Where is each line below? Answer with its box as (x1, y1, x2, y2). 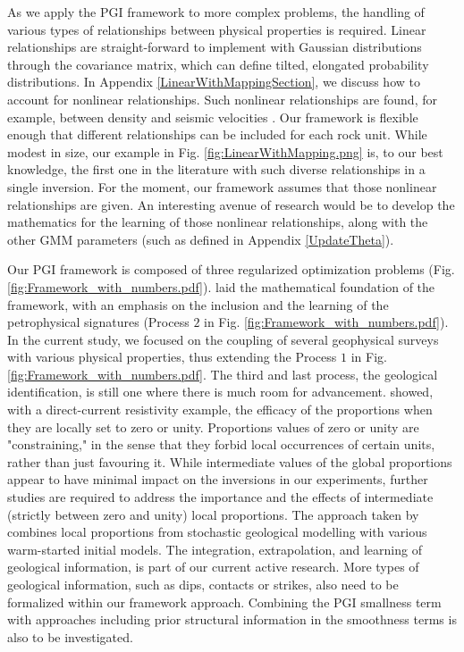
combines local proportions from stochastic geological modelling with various (7, 522, 427, 541)
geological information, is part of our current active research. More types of (7, 557, 419, 576)
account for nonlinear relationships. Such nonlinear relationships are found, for (7, 89, 437, 108)
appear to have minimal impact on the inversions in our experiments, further (7, 470, 428, 489)
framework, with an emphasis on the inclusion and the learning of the (7, 295, 389, 313)
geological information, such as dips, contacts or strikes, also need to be (7, 575, 399, 593)
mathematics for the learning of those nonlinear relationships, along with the (7, 213, 428, 231)
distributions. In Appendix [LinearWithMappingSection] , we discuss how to (7, 72, 420, 91)
